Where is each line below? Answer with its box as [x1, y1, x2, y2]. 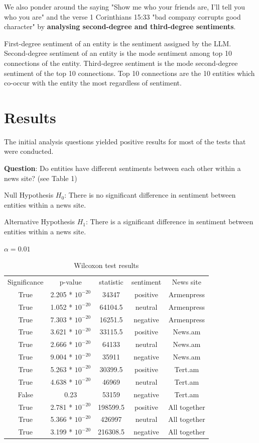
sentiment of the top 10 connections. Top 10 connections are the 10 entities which [4, 67, 255, 78]
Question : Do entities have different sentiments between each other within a [4, 163, 241, 173]
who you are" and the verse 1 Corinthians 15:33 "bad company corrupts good [4, 11, 241, 22]
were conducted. [4, 146, 54, 156]
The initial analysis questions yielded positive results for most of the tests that [4, 136, 246, 146]
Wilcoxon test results [74, 260, 139, 271]
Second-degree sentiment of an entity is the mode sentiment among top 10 [4, 48, 232, 58]
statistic [99, 277, 123, 287]
